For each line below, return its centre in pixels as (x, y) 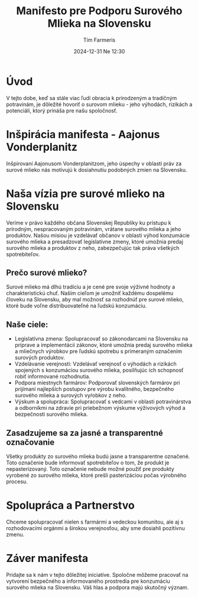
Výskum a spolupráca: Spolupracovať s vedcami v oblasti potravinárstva (103, 402)
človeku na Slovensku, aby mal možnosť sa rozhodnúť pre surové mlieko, (95, 300)
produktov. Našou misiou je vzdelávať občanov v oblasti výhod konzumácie (98, 235)
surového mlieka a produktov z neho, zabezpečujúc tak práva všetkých (93, 248)
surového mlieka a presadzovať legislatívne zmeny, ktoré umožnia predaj (95, 242)
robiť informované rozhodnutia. (52, 377)
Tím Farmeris (99, 40)
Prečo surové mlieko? (47, 273)
